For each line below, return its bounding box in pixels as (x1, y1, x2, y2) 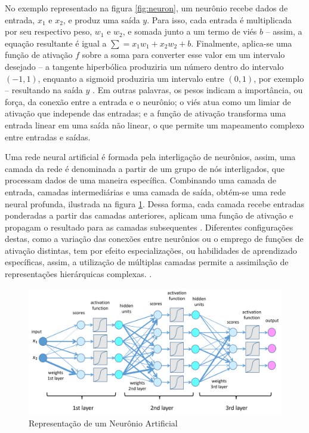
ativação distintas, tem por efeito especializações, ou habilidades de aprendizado (5, 244, 297, 256)
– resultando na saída (5, 84, 83, 96)
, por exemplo (254, 72, 304, 84)
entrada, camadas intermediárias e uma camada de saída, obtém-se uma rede (5, 185, 286, 198)
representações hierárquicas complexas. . (5, 268, 152, 280)
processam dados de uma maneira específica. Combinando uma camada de (5, 174, 276, 186)
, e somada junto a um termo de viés (122, 25, 257, 38)
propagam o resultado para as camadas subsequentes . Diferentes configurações (5, 220, 293, 233)
